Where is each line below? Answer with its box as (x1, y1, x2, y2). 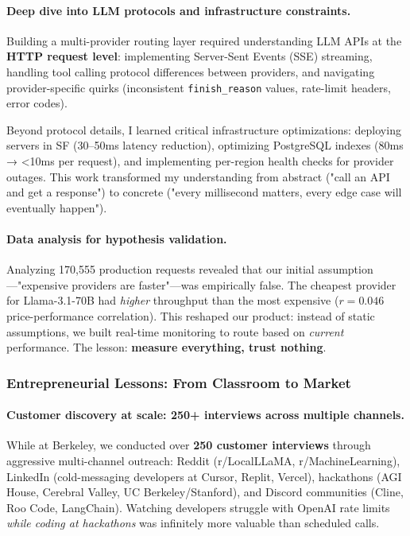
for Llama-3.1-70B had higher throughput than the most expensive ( (6, 292, 339, 309)
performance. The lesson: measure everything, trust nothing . (6, 339, 327, 355)
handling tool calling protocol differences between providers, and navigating (6, 63, 375, 80)
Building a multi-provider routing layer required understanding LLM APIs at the (6, 32, 402, 49)
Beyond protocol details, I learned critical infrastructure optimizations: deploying (6, 121, 401, 138)
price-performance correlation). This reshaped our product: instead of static (6, 307, 375, 324)
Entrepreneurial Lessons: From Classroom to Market (6, 372, 351, 392)
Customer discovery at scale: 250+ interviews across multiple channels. (6, 406, 404, 423)
